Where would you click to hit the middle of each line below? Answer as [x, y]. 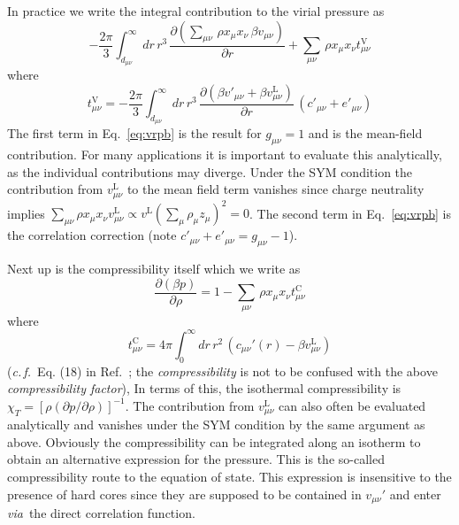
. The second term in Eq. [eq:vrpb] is [350, 213]
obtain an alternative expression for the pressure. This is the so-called [196, 459]
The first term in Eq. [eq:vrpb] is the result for [134, 133]
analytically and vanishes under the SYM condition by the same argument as [216, 425]
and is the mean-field [365, 133]
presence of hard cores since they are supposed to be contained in [184, 494]
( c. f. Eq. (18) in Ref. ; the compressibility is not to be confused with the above [222, 371]
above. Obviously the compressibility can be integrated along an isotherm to [214, 441]
